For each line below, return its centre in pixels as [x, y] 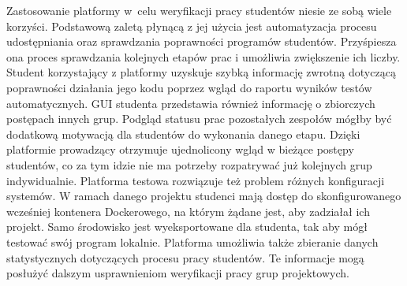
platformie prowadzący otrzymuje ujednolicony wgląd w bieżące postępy [180, 149]
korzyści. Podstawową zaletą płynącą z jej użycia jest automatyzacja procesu [192, 26]
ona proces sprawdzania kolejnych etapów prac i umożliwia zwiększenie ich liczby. [203, 56]
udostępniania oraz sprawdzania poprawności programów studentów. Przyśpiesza [202, 41]
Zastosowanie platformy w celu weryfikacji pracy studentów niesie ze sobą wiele [199, 10]
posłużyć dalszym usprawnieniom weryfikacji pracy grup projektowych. [178, 273]
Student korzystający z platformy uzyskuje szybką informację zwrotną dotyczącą [201, 72]
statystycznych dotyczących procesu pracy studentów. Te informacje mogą [185, 257]
